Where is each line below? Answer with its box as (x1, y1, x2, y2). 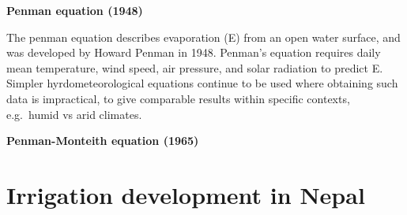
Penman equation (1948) (6, 2, 143, 18)
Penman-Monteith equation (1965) (6, 132, 199, 149)
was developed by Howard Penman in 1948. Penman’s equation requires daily (6, 44, 381, 61)
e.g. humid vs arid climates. (6, 106, 142, 122)
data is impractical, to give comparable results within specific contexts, (6, 90, 350, 106)
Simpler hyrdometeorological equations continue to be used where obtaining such (6, 75, 398, 91)
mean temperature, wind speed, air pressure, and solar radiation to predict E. (6, 59, 383, 76)
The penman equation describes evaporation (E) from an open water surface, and (6, 28, 401, 45)
